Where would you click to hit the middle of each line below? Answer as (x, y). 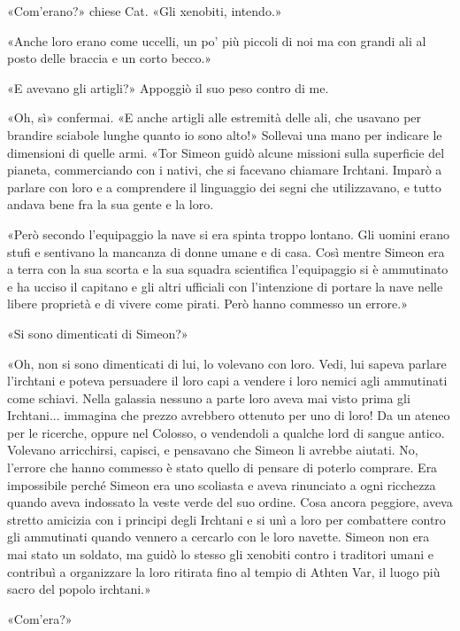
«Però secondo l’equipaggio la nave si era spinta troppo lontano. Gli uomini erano (229, 234)
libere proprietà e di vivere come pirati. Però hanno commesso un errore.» (207, 304)
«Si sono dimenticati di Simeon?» (98, 333)
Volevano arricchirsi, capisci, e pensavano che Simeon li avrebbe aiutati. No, (213, 450)
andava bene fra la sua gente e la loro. (111, 204)
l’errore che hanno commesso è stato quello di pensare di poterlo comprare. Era (222, 467)
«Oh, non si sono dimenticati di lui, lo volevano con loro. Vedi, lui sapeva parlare (227, 363)
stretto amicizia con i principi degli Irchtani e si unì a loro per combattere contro (226, 519)
